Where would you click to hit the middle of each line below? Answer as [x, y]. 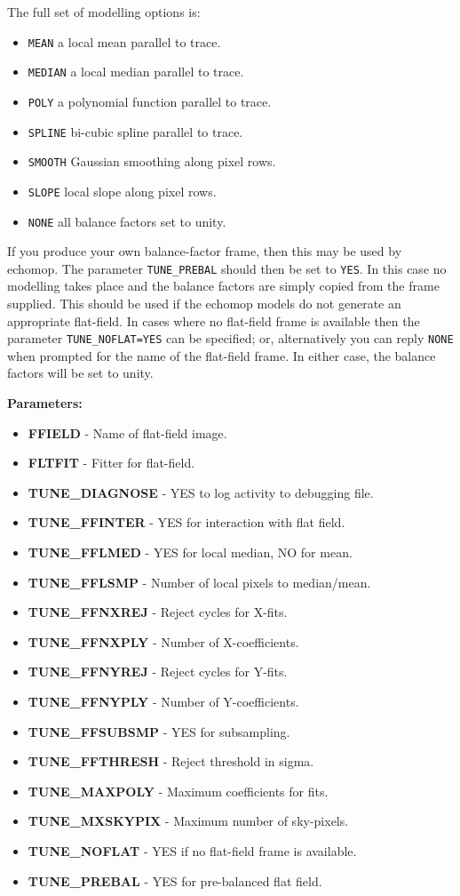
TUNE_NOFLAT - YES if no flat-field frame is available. [192, 850]
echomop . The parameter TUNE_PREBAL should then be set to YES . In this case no [227, 268]
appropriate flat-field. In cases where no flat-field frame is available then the [214, 320]
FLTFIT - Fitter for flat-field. [111, 463]
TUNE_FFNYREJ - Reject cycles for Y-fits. [158, 672]
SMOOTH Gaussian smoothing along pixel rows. [152, 161]
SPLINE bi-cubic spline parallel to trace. [135, 131]
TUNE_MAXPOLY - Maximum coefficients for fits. [178, 791]
